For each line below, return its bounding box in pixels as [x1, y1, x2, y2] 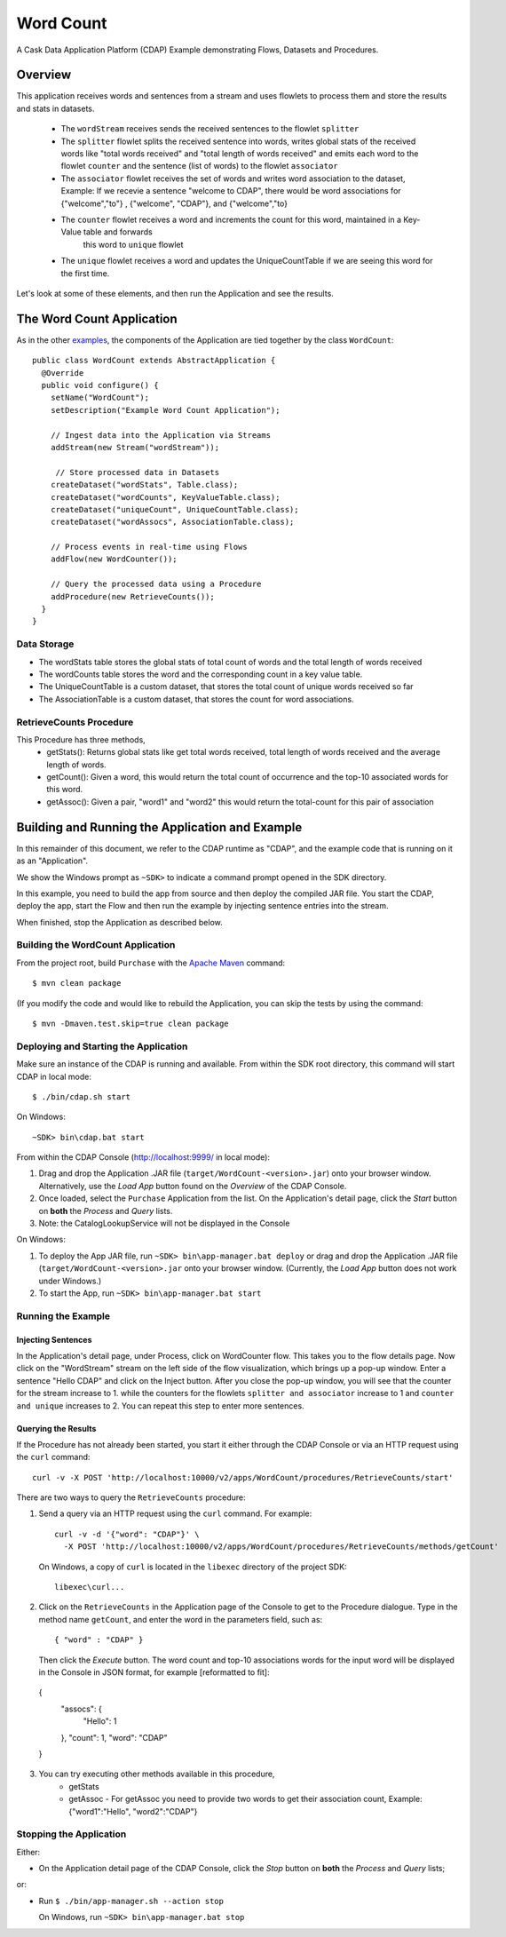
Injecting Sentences [16, 1334, 92, 1345]
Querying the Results [16, 1423, 97, 1433]
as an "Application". [16, 855, 89, 866]
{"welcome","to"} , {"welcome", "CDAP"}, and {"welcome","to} [60, 198, 289, 209]
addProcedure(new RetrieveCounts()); [50, 591, 215, 601]
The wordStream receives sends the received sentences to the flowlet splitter [60, 123, 360, 134]
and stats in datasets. [16, 103, 95, 114]
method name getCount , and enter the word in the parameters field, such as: [38, 1614, 323, 1624]
